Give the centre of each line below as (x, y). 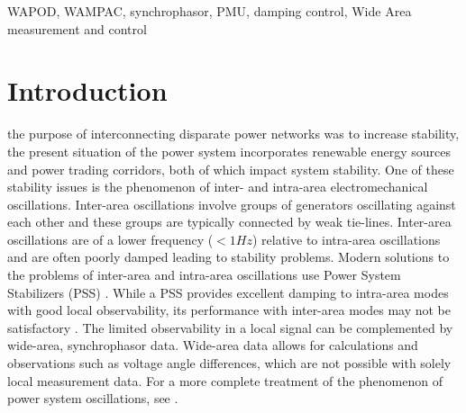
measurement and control (77, 28)
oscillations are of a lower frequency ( (110, 239)
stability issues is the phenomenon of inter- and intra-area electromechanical (218, 187)
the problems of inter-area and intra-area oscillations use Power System (204, 275)
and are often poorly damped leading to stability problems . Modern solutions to (228, 257)
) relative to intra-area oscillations (346, 239)
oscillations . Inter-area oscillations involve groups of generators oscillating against (232, 204)
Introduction (87, 90)
